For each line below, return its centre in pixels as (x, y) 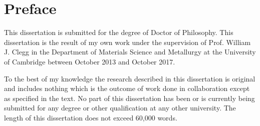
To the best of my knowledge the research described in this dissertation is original (130, 78)
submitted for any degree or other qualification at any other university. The (120, 108)
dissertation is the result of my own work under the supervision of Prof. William (127, 42)
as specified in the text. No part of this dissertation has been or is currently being (129, 98)
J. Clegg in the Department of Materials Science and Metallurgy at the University (130, 52)
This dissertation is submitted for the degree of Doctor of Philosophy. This (119, 32)
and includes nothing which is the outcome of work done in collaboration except (127, 88)
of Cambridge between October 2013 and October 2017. (90, 61)
